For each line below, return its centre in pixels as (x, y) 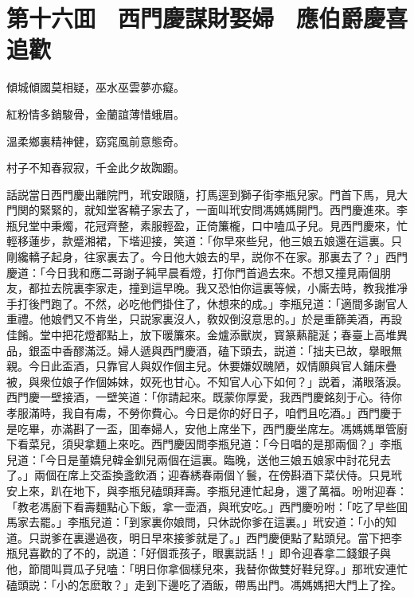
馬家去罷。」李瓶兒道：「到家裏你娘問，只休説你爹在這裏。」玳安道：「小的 (196, 522)
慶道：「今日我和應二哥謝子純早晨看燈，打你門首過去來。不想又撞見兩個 (193, 272)
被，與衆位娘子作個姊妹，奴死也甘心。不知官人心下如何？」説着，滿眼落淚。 (207, 381)
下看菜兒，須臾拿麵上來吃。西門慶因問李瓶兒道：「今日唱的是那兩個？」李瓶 (204, 444)
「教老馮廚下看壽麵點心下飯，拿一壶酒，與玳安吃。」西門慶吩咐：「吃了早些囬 (207, 506)
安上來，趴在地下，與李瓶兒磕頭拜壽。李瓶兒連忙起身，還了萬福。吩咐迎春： (207, 490)
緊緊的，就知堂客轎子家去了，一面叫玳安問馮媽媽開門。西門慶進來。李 (223, 210)
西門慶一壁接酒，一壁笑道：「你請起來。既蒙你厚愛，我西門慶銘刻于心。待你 (204, 397)
